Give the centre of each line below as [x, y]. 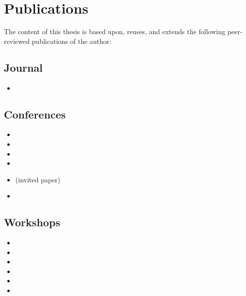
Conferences [35, 114]
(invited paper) [38, 179]
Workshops [32, 222]
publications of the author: [71, 41]
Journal [23, 67]
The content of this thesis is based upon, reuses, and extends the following [115, 31]
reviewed [17, 41]
